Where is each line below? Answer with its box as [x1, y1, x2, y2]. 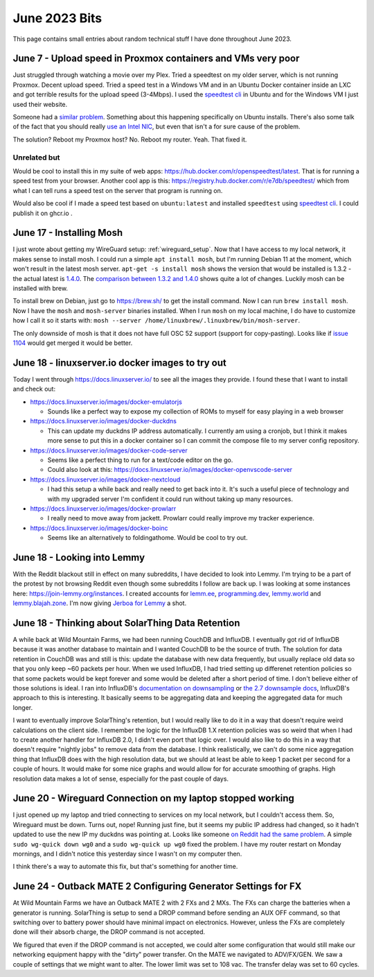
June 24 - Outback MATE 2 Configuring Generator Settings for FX [12, 881, 302, 892]
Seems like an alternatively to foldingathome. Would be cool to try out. [47, 534, 248, 542]
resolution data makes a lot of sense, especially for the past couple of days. [12, 774, 229, 783]
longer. [12, 703, 33, 711]
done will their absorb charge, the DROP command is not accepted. [12, 928, 206, 936]
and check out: [12, 385, 55, 393]
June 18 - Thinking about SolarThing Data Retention [12, 617, 240, 629]
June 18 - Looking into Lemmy [12, 552, 145, 563]
